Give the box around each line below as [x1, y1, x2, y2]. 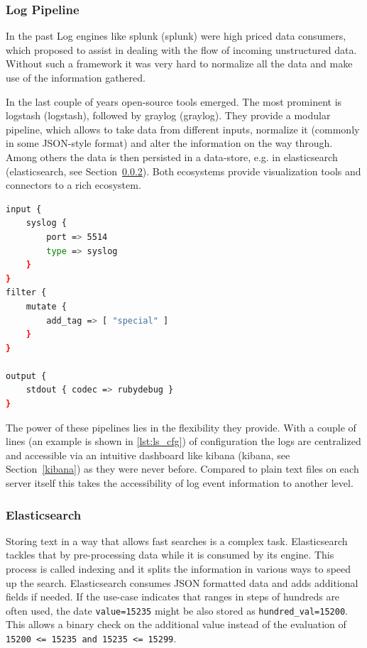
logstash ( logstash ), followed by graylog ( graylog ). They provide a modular [6, 108, 331, 123]
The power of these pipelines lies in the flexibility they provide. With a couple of [6, 419, 356, 434]
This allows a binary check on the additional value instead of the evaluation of [6, 617, 346, 632]
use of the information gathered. [6, 70, 146, 84]
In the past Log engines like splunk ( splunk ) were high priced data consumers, [6, 28, 346, 43]
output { [6, 370, 47, 381]
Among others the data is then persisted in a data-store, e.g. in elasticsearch [6, 149, 338, 164]
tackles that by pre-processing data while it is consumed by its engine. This [6, 547, 334, 562]
